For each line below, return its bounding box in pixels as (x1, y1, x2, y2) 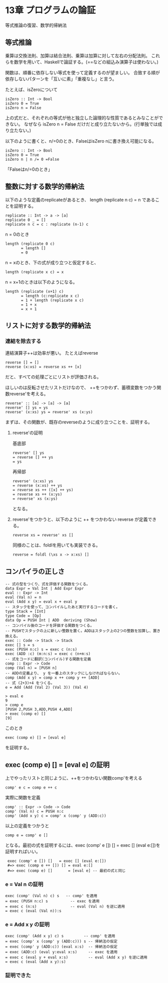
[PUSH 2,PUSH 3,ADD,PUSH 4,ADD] (5, 707, 73, 712)
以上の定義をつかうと (5, 822, 49, 829)
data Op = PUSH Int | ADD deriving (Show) (5, 618, 98, 623)
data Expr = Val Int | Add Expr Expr (5, 586, 84, 591)
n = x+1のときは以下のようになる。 (5, 279, 78, 285)
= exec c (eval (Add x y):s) (5, 959, 66, 964)
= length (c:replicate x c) (21, 293, 80, 298)
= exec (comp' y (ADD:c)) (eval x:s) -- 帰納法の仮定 (5, 944, 118, 949)
